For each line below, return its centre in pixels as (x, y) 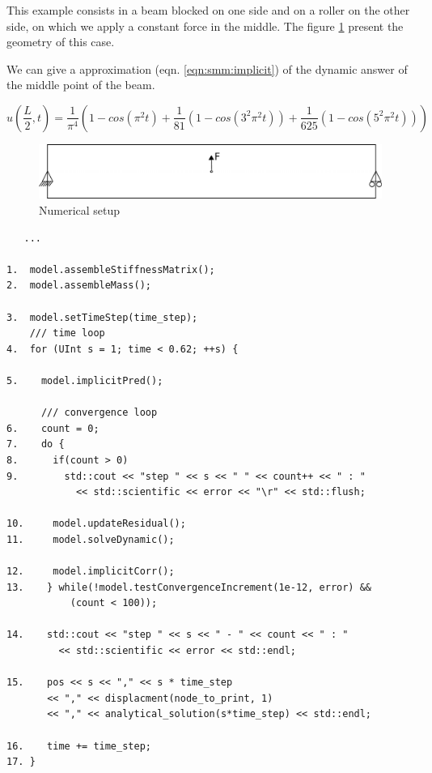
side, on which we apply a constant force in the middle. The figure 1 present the (205, 26)
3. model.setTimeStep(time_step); (102, 317)
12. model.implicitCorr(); (91, 572)
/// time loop (67, 333)
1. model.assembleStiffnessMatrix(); (111, 269)
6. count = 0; (53, 428)
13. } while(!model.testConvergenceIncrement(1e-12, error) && (189, 587)
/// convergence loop (99, 413)
